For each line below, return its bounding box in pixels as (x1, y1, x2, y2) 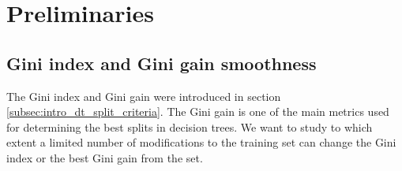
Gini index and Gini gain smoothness (6, 50, 317, 75)
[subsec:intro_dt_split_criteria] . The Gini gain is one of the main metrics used (6, 103, 389, 120)
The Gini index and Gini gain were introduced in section (6, 87, 281, 104)
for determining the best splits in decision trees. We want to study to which (6, 118, 373, 135)
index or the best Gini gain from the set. (6, 149, 203, 165)
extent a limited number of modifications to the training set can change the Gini (6, 134, 396, 151)
